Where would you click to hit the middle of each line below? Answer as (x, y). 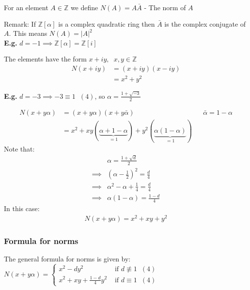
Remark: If (20, 23)
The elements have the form (45, 59)
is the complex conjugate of (205, 23)
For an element (26, 7)
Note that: (19, 148)
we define (84, 7)
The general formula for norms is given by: (67, 259)
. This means (28, 33)
